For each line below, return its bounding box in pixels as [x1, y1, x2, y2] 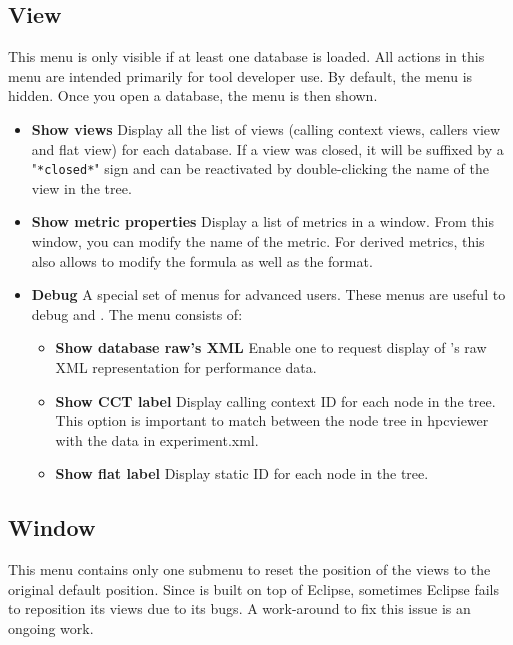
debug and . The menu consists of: [31, 303, 243, 324]
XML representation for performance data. [55, 356, 317, 377]
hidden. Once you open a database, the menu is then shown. [8, 85, 378, 106]
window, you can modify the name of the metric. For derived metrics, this [31, 231, 485, 252]
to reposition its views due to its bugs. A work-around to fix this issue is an [8, 598, 471, 619]
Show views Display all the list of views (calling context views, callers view [31, 118, 501, 139]
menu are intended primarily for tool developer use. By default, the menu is [8, 65, 473, 86]
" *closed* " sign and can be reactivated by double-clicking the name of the [31, 158, 489, 179]
